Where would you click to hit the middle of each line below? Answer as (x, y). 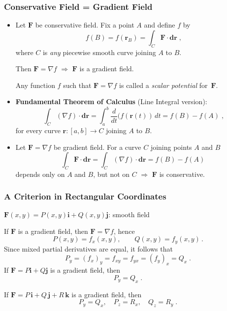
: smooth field (129, 214)
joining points (171, 147)
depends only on (40, 174)
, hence (124, 231)
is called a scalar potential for (163, 85)
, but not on (112, 174)
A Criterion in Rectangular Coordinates (85, 196)
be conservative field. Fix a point (85, 25)
